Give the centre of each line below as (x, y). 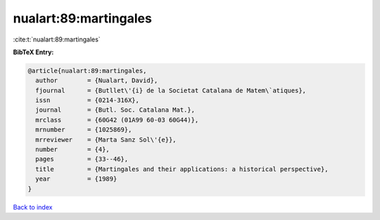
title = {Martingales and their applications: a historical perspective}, (182, 169)
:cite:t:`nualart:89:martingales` (57, 39)
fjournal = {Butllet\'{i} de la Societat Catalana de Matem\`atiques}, (171, 90)
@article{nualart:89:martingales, (87, 71)
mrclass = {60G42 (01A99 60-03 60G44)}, (117, 120)
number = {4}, (73, 150)
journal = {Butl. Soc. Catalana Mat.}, (115, 110)
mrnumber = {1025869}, (84, 130)
